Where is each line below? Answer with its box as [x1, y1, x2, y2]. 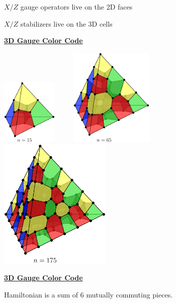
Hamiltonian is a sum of [4, 289, 78, 299]
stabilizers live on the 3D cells [20, 18, 113, 29]
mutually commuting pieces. [86, 289, 173, 299]
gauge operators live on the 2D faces [20, 2, 133, 12]
